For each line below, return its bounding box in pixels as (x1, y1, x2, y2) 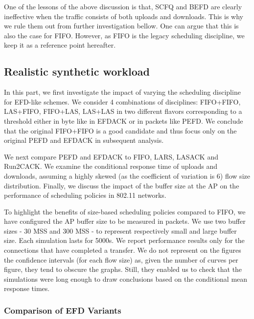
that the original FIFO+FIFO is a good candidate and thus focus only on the (4, 125, 237, 135)
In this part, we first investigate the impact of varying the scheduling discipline (4, 87, 241, 97)
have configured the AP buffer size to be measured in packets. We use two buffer (4, 216, 246, 226)
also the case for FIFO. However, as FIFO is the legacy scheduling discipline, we (4, 30, 245, 40)
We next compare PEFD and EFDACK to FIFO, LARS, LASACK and (4, 151, 218, 161)
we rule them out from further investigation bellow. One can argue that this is (4, 21, 239, 31)
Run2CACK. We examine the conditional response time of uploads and (4, 161, 218, 171)
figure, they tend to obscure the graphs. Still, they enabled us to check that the (4, 264, 242, 274)
